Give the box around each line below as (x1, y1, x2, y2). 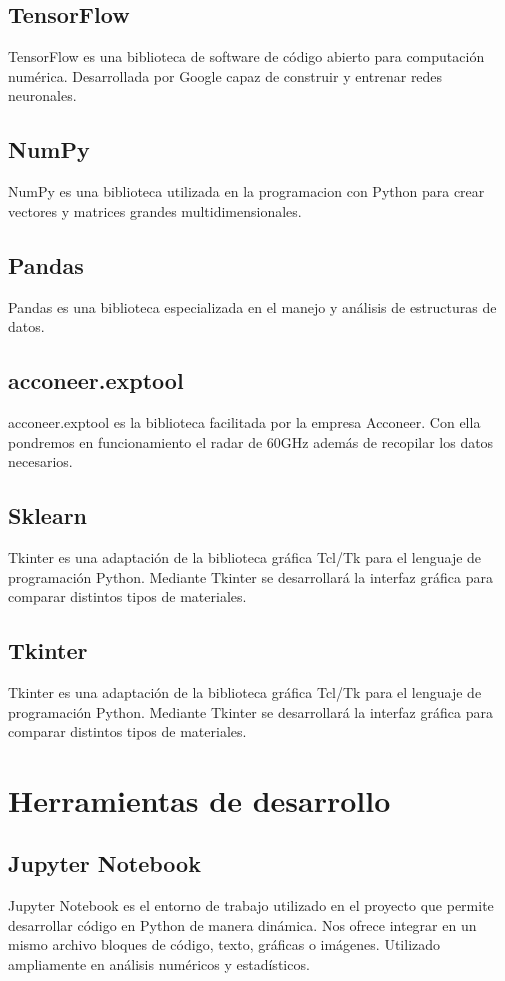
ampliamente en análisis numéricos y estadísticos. (8, 954, 310, 975)
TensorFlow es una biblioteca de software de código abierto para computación (8, 46, 485, 67)
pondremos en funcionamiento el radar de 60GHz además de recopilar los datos (8, 431, 494, 452)
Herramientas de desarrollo (8, 779, 391, 820)
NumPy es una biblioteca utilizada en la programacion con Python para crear (8, 181, 485, 202)
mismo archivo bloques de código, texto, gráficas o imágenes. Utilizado (8, 934, 441, 955)
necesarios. (8, 451, 73, 472)
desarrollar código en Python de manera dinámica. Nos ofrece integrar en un (8, 914, 477, 935)
